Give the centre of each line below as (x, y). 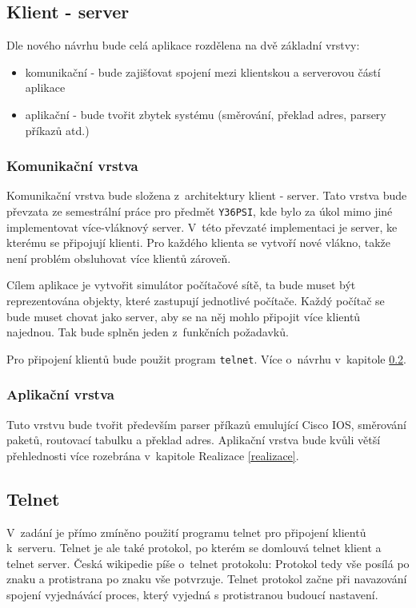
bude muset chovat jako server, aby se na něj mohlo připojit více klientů (184, 316)
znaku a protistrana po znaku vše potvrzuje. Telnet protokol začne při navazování (207, 579)
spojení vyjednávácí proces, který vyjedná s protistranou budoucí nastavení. (192, 595)
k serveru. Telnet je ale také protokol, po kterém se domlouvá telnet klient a (194, 548)
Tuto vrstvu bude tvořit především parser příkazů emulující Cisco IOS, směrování (207, 424)
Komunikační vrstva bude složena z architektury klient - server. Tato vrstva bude (207, 195)
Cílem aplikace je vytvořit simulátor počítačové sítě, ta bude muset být (181, 285)
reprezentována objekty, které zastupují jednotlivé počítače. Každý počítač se (196, 301)
